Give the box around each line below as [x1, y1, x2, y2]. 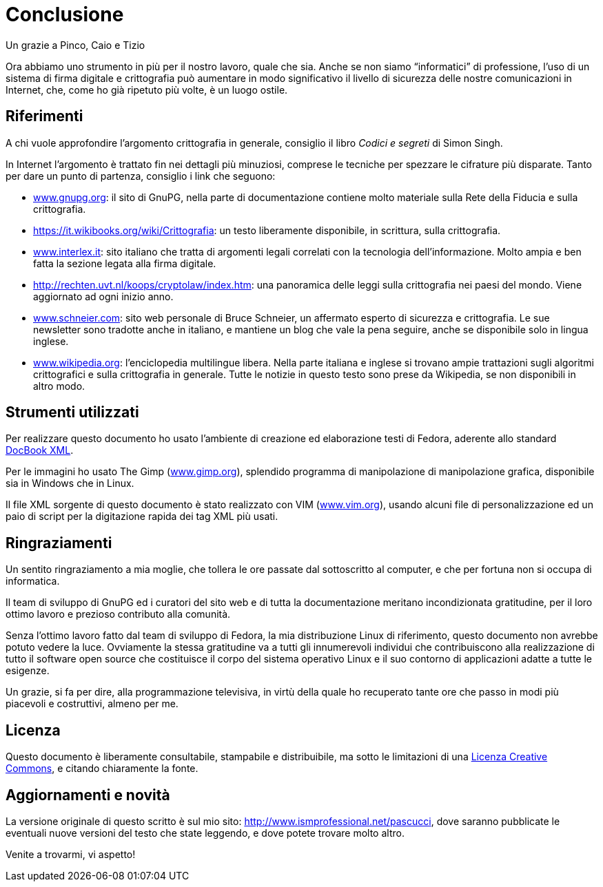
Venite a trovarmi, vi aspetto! [6, 848, 136, 860]
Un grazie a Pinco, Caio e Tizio [6, 39, 145, 51]
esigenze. [6, 665, 50, 677]
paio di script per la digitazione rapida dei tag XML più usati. [6, 510, 278, 523]
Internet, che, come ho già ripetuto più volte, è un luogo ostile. [6, 83, 288, 96]
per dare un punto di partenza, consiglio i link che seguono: [6, 169, 276, 182]
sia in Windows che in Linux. [6, 477, 134, 490]
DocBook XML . [6, 444, 74, 457]
